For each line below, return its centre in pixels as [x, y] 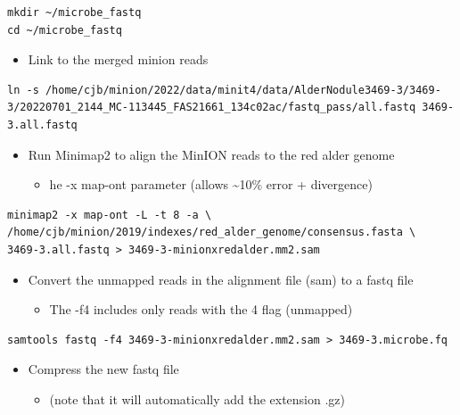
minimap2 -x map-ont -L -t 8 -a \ [110, 215]
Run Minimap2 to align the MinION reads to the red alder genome [211, 154]
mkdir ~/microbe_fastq [74, 12]
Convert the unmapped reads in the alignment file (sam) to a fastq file [221, 279]
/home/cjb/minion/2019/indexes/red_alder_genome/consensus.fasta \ [212, 232]
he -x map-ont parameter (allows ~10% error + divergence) [211, 184]
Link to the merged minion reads [118, 59]
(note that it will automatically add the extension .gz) [197, 398]
